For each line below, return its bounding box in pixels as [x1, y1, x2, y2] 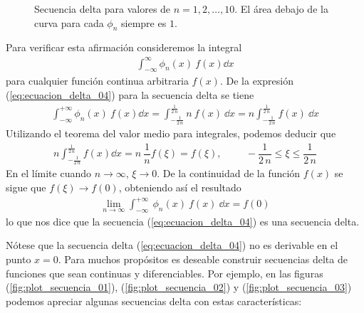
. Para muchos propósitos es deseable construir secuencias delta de [58, 252, 348, 267]
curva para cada [34, 15, 104, 30]
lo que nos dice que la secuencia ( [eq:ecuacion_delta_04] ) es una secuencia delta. [6, 213, 360, 228]
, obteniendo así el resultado [118, 179, 241, 194]
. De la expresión [219, 73, 293, 88]
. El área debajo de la [234, 1, 328, 16]
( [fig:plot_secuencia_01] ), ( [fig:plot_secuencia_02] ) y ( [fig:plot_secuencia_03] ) [6, 280, 352, 295]
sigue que [6, 179, 46, 194]
